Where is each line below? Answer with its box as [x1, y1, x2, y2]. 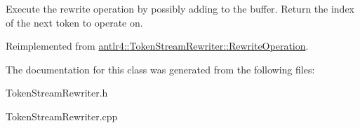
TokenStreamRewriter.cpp [6, 108, 118, 123]
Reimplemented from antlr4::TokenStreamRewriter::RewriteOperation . [6, 38, 309, 53]
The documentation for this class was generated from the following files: [6, 62, 315, 76]
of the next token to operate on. [6, 15, 143, 29]
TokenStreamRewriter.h [6, 85, 108, 100]
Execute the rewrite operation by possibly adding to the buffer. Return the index [6, 1, 354, 15]
